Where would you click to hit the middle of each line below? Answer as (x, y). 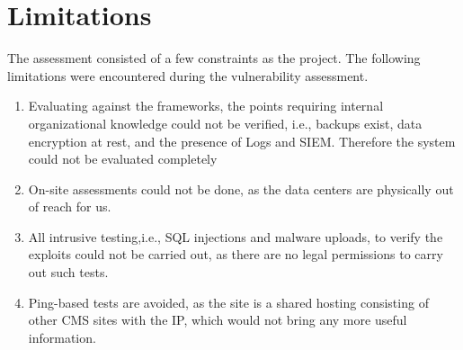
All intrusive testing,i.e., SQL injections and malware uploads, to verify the (236, 236)
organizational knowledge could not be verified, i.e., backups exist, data (225, 123)
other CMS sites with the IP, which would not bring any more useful (218, 320)
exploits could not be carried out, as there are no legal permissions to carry (236, 254)
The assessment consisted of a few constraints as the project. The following (214, 58)
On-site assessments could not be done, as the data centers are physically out (241, 188)
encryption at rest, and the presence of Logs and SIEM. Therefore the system (242, 141)
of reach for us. (70, 206)
